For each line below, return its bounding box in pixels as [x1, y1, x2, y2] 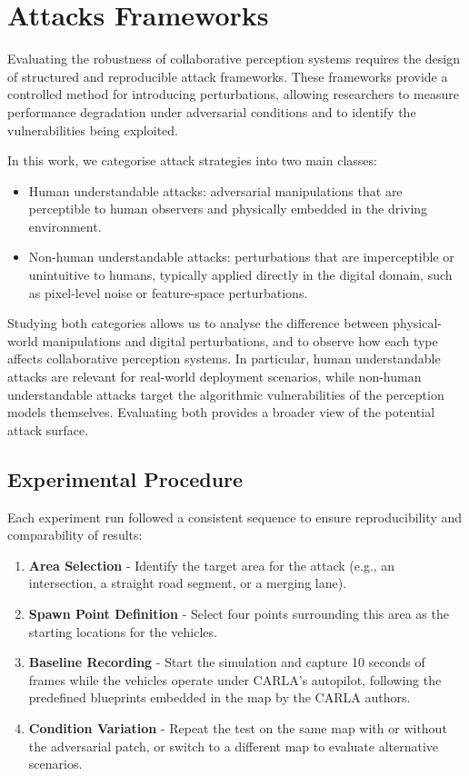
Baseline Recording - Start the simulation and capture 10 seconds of [28, 652, 425, 672]
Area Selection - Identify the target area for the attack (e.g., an [28, 555, 395, 574]
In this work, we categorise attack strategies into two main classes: [7, 151, 377, 170]
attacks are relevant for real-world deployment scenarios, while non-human [7, 367, 422, 386]
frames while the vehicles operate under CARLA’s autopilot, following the [28, 670, 442, 689]
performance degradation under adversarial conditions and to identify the [7, 102, 416, 121]
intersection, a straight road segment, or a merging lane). [28, 573, 347, 592]
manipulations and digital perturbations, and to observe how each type [42, 331, 438, 350]
